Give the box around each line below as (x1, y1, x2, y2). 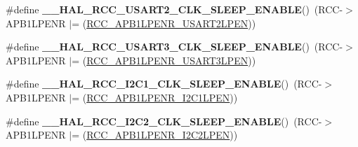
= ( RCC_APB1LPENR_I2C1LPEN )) (72, 90, 238, 104)
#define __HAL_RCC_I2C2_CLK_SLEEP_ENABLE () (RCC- (6, 113, 322, 128)
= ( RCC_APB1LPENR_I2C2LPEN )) (72, 127, 238, 142)
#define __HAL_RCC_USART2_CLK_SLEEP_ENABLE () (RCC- (6, 2, 343, 16)
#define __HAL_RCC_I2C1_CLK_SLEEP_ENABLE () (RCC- (6, 76, 322, 91)
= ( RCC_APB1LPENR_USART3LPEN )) (72, 52, 256, 67)
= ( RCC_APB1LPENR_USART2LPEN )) (72, 15, 256, 30)
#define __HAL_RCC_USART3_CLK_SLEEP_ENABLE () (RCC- (6, 39, 343, 54)
